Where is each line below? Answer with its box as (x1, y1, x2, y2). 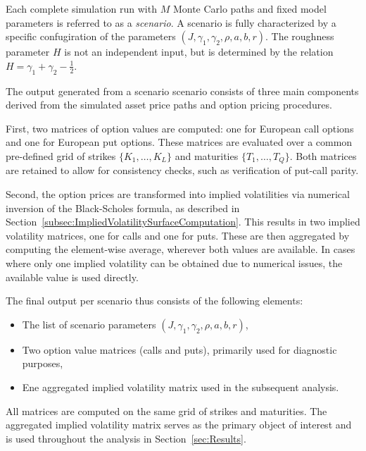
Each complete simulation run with (6, 1, 157, 16)
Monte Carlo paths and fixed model (172, 1, 327, 16)
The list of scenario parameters (22, 316, 156, 331)
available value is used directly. (6, 269, 139, 284)
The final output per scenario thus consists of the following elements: (6, 293, 303, 308)
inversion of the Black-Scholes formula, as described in (6, 200, 240, 215)
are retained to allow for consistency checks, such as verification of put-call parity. (6, 163, 359, 178)
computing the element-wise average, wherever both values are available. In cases (6, 242, 355, 257)
